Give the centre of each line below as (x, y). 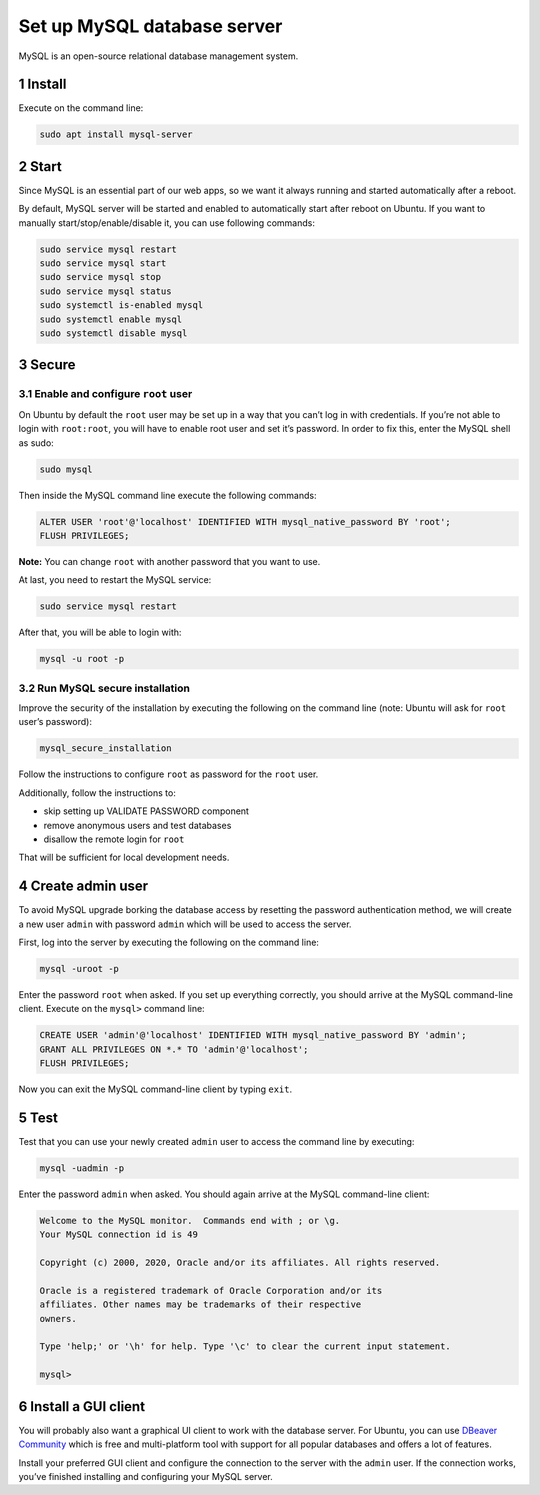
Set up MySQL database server (150, 26)
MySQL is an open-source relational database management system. (158, 56)
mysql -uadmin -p (82, 1168)
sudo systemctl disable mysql (113, 333)
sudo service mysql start (103, 263)
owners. (58, 1318)
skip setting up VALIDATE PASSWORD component (146, 811)
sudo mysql (66, 469)
